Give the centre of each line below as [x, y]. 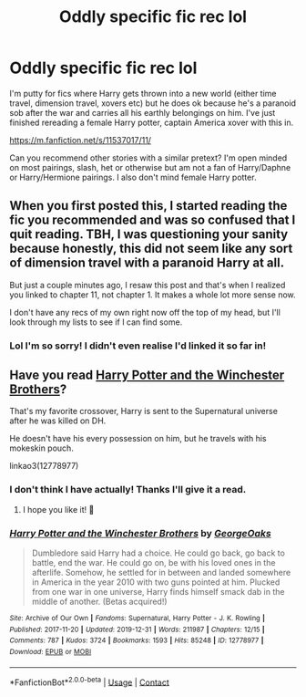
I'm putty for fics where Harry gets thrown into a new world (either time [143, 93]
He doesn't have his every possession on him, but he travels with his [138, 439]
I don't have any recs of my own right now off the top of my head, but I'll [145, 312]
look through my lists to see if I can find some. [96, 322]
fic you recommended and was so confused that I [153, 220]
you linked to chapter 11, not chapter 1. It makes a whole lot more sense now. [153, 295]
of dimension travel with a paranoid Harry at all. [147, 263]
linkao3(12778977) [44, 466]
